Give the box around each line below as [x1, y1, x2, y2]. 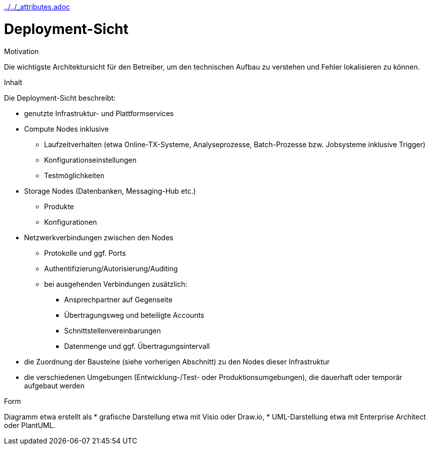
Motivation [4, 47, 39, 56]
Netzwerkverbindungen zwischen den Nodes [24, 233, 173, 242]
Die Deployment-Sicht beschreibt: [4, 93, 116, 102]
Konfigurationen [44, 217, 97, 226]
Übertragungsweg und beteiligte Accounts [64, 310, 204, 319]
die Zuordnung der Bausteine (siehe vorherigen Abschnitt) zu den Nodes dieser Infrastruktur [24, 357, 330, 366]
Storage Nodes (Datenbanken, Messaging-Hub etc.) [24, 186, 196, 195]
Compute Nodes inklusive [24, 124, 109, 133]
